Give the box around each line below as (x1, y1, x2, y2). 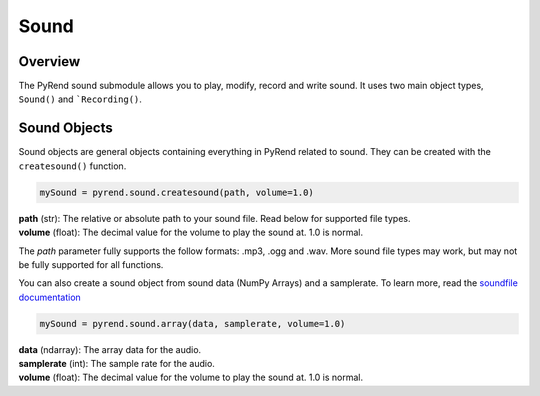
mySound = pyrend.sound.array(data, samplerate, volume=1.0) (39, 318, 346, 329)
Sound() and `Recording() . (18, 93, 142, 105)
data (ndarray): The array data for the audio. (18, 343, 202, 355)
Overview (18, 53, 81, 70)
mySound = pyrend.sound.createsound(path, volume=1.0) (39, 186, 314, 198)
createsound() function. (18, 160, 127, 172)
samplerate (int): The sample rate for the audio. (18, 358, 215, 370)
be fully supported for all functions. (18, 258, 164, 270)
